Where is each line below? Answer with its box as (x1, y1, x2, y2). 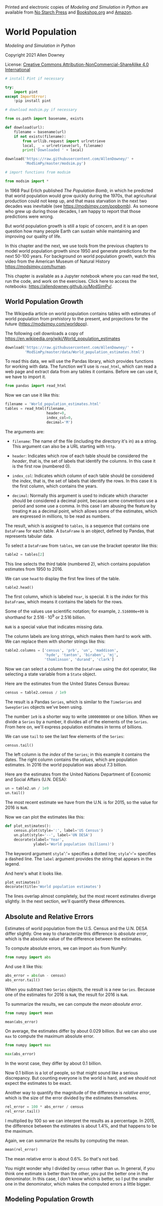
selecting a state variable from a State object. (5, 671, 96, 677)
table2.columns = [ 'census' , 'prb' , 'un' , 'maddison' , (5, 648, 119, 653)
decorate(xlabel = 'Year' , (14, 837, 64, 842)
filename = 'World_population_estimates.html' (5, 402, 101, 407)
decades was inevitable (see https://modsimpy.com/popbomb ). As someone (5, 203, 158, 209)
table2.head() (5, 585, 34, 590)
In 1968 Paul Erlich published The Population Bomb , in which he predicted (5, 188, 153, 193)
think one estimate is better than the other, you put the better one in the (5, 1170, 148, 1176)
